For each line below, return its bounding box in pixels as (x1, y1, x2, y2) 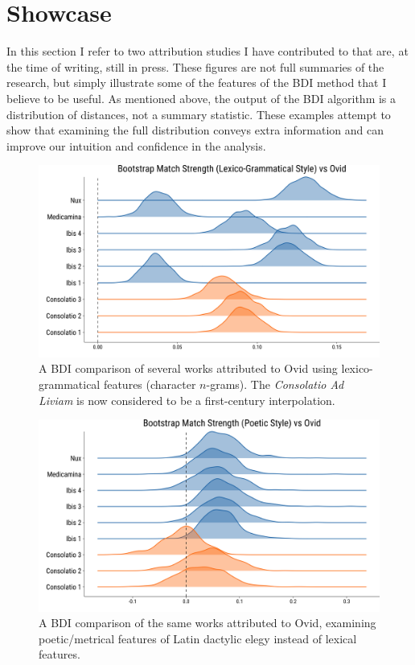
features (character (103, 375, 196, 392)
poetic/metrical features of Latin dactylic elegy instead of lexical (39, 630, 357, 646)
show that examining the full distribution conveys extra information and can (6, 122, 384, 138)
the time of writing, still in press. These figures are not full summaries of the (6, 58, 384, 75)
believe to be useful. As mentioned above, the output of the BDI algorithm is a (6, 89, 397, 106)
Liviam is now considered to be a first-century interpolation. (39, 391, 335, 408)
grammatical (39, 375, 101, 392)
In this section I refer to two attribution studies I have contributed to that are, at (6, 43, 409, 60)
